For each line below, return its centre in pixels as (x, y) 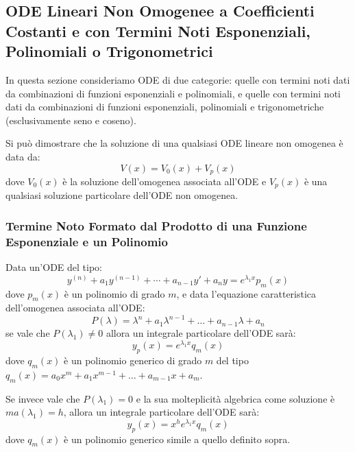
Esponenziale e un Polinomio (87, 241)
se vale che (28, 333)
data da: (23, 156)
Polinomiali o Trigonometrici (109, 51)
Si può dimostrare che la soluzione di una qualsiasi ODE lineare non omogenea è (174, 143)
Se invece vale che (43, 398)
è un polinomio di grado (114, 293)
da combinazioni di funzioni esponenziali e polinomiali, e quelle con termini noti (173, 93)
